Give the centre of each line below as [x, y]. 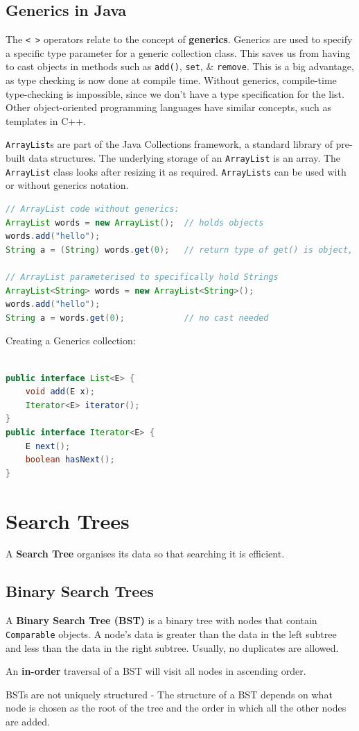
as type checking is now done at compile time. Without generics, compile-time [171, 80]
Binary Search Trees [80, 591]
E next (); [48, 446]
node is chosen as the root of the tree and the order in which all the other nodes [176, 708]
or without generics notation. [67, 185]
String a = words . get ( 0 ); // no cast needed [137, 318]
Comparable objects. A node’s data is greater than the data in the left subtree [171, 633]
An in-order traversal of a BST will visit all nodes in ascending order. [156, 671]
